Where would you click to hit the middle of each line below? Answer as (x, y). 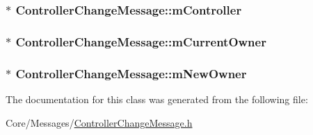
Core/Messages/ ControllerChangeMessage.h (99, 122)
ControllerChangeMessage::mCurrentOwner (141, 41)
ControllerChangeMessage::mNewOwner (131, 73)
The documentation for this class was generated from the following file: (157, 99)
